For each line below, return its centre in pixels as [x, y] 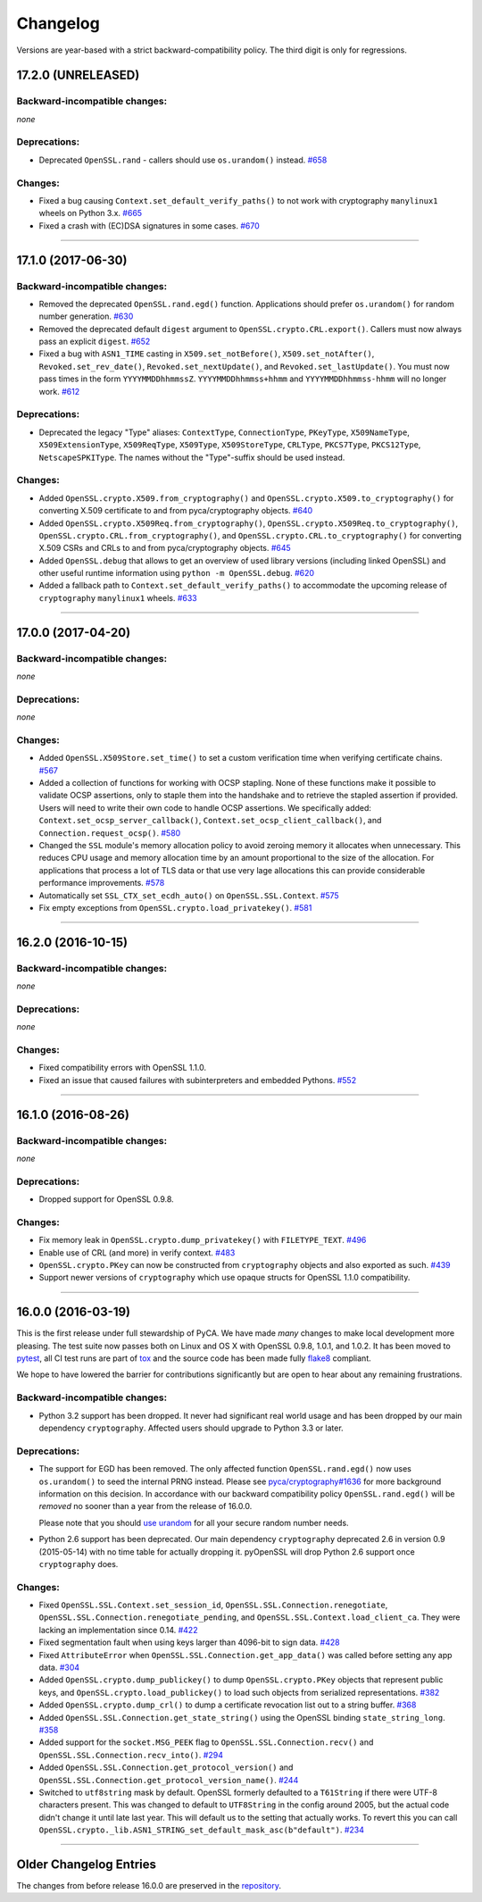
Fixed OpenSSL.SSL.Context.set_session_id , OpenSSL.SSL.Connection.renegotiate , [213, 1605]
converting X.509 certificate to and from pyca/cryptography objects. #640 [176, 511]
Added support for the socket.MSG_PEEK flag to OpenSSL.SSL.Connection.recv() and [206, 1742]
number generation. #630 [86, 316]
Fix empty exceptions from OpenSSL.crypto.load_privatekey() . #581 [175, 907]
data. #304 [59, 1667]
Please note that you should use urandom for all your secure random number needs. [194, 1522]
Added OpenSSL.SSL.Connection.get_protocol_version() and [166, 1767]
